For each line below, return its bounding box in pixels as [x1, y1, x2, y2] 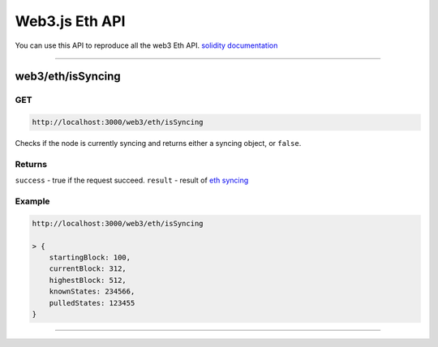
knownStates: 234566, [49, 287, 135, 296]
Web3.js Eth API [15, 12, 126, 30]
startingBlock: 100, [49, 252, 131, 262]
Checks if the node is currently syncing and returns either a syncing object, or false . [15, 139, 302, 148]
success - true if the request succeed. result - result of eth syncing [15, 175, 249, 186]
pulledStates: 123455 [49, 298, 135, 307]
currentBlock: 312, [49, 264, 127, 273]
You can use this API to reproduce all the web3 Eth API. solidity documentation [15, 41, 278, 50]
